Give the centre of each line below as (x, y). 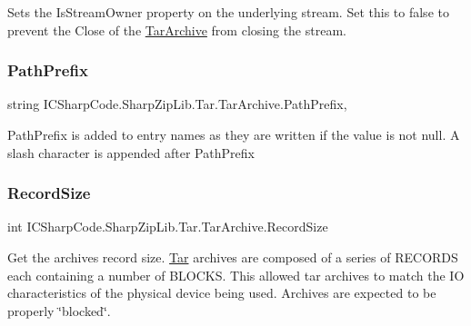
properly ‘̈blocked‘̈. (59, 310)
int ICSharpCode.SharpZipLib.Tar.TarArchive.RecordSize (168, 227)
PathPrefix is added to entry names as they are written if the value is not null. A (234, 134)
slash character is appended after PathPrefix (131, 152)
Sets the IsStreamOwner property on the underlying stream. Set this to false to (228, 12)
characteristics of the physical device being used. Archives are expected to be (222, 293)
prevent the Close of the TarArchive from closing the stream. (177, 30)
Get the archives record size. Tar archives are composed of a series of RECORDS (233, 257)
